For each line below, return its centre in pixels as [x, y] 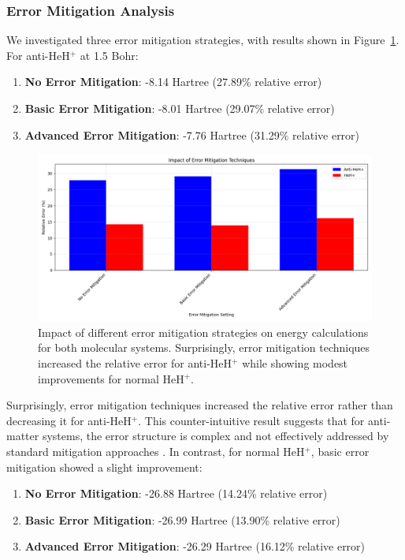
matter [23, 436]
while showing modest [295, 362]
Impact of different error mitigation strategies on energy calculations [203, 332]
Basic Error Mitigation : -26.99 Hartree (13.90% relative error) [182, 519]
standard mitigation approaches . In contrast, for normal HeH [156, 451]
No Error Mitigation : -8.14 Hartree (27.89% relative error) [173, 82]
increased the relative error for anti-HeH [135, 362]
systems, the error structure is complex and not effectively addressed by [216, 436]
